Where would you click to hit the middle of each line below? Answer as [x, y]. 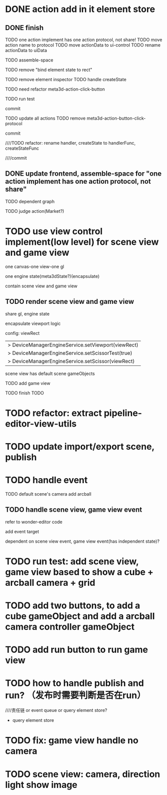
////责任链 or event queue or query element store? [56, 710]
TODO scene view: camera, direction [83, 774]
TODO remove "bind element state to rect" [49, 70]
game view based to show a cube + [79, 572]
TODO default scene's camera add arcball [48, 494]
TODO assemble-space [29, 60]
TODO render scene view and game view [70, 302]
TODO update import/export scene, [80, 446]
